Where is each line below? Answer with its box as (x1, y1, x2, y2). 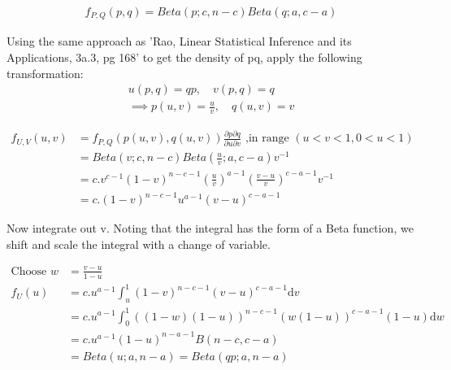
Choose (11, 265, 47, 277)
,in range (245, 133, 289, 145)
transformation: (7, 64, 84, 81)
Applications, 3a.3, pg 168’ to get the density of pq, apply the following (7, 49, 362, 66)
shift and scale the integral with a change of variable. (7, 235, 271, 252)
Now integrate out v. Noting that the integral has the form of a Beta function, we (7, 220, 414, 237)
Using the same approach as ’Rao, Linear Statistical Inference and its (7, 33, 352, 50)
